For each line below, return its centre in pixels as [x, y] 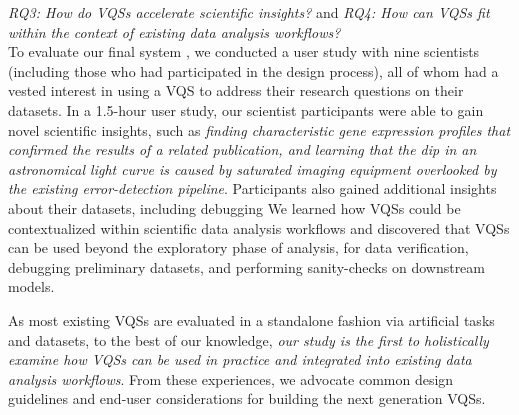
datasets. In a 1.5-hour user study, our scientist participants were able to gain [246, 109]
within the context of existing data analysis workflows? [174, 31]
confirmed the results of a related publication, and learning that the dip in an [242, 149]
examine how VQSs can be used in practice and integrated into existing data [240, 359]
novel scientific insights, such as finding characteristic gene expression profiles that [259, 129]
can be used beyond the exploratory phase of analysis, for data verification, [238, 247]
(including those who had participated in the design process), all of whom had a [253, 70]
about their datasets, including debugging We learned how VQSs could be [234, 207]
